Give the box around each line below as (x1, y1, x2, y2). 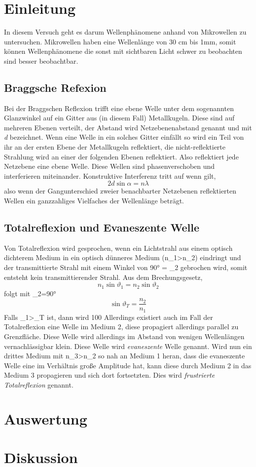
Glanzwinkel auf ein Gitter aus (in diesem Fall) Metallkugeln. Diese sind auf (4, 113, 235, 123)
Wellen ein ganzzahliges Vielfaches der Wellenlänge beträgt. (4, 195, 184, 206)
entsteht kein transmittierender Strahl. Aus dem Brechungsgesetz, (4, 272, 203, 282)
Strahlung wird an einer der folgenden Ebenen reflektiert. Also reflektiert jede (4, 151, 239, 161)
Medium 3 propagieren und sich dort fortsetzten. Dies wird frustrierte (4, 370, 215, 380)
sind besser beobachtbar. (4, 55, 78, 66)
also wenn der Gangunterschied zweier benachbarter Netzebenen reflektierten (4, 186, 237, 196)
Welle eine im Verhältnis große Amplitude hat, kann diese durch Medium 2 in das (4, 360, 252, 370)
